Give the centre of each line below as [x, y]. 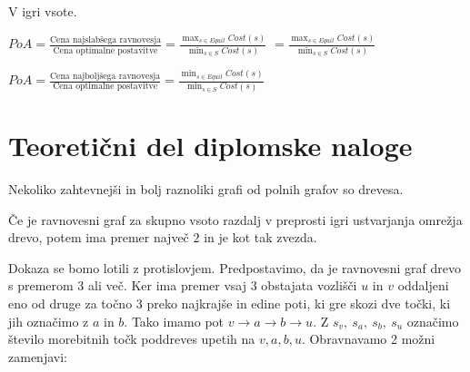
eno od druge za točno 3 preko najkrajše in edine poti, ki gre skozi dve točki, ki [230, 303]
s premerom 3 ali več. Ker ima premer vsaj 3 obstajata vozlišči [183, 285]
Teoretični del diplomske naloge [210, 146]
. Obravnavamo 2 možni [368, 339]
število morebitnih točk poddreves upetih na [132, 339]
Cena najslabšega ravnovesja [105, 40]
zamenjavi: [38, 356]
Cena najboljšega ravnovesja [105, 76]
